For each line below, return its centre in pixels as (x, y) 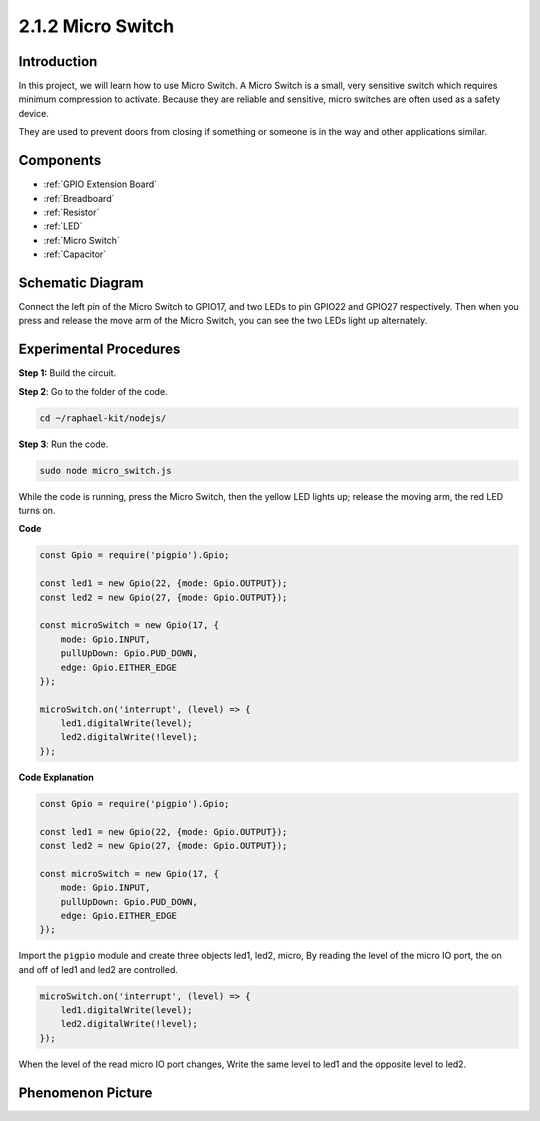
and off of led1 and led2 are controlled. (98, 969)
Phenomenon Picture (85, 1092)
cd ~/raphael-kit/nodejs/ (103, 418)
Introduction (58, 61)
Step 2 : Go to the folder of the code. (93, 391)
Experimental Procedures (99, 349)
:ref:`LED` (63, 226)
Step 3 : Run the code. (63, 444)
